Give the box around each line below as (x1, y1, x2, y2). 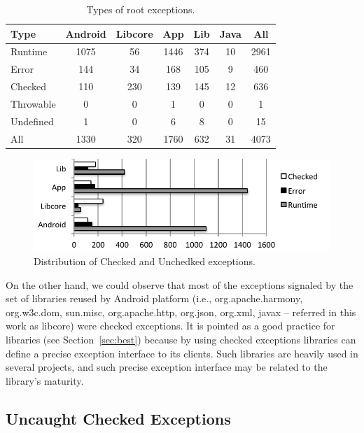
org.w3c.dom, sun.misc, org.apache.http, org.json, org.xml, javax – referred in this (6, 304, 356, 319)
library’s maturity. (6, 373, 84, 388)
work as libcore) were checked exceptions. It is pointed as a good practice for (6, 318, 335, 333)
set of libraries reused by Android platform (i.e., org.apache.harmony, (6, 291, 303, 306)
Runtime (10, 44, 48, 59)
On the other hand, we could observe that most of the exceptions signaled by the (6, 277, 353, 292)
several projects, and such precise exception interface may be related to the (6, 360, 328, 374)
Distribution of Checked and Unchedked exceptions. (34, 254, 255, 269)
